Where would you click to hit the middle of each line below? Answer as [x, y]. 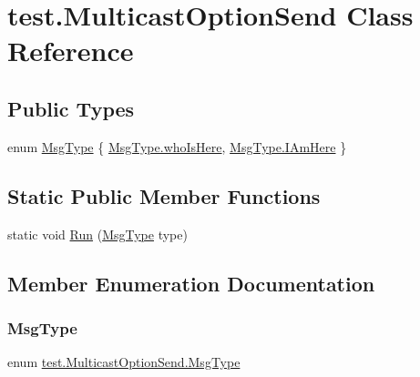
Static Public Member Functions [164, 195]
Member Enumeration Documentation [191, 283]
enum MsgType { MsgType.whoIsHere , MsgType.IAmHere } [177, 146]
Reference [71, 51]
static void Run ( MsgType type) [97, 234]
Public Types [71, 108]
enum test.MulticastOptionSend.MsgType [124, 362]
